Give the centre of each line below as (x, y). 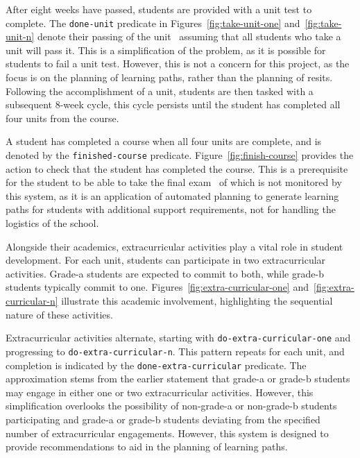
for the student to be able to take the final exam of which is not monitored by (174, 182)
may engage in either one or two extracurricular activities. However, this (160, 392)
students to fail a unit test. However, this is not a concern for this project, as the (178, 63)
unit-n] (20, 36)
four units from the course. (62, 118)
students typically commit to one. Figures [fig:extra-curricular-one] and (157, 287)
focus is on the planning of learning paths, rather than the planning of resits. (169, 77)
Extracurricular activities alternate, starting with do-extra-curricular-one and (178, 338)
